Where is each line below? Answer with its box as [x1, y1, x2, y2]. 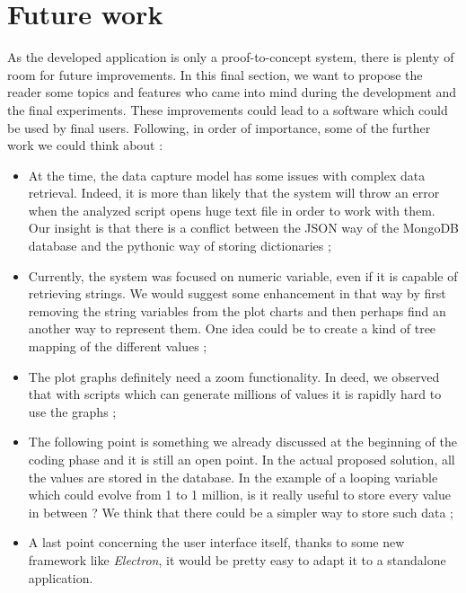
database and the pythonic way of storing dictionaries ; [28, 236, 331, 255]
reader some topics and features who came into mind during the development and [7, 83, 457, 102]
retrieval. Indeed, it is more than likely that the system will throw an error [28, 183, 440, 202]
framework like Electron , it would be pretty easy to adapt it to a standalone [28, 550, 446, 569]
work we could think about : [7, 136, 163, 155]
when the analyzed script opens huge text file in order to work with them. [28, 200, 435, 219]
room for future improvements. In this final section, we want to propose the [7, 65, 423, 84]
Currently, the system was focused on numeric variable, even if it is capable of [28, 266, 458, 285]
